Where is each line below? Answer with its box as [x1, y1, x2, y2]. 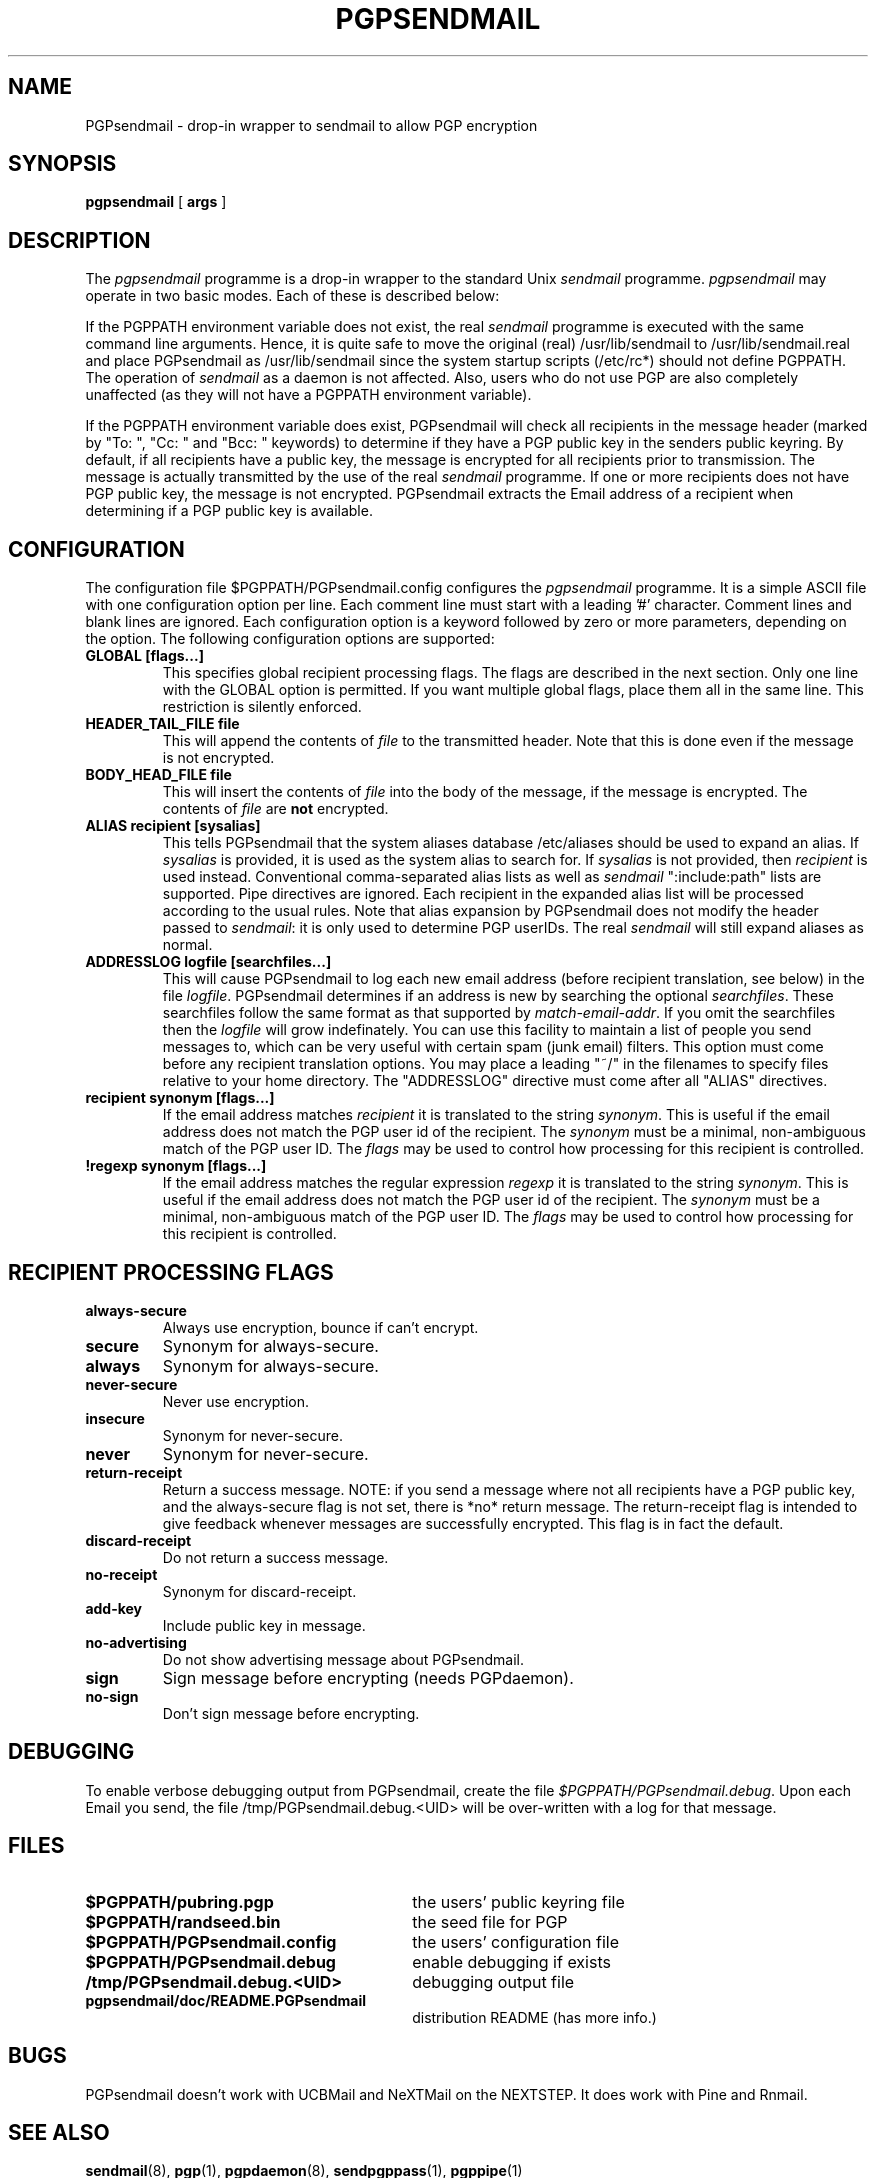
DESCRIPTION [8, 227, 151, 253]
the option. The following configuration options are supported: [85, 630, 495, 648]
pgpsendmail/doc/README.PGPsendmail [85, 1991, 366, 2009]
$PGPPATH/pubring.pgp [85, 1891, 274, 1912]
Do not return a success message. [162, 1548, 389, 1566]
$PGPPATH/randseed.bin [85, 1911, 281, 1932]
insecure [85, 1409, 145, 1427]
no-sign [85, 1687, 139, 1705]
